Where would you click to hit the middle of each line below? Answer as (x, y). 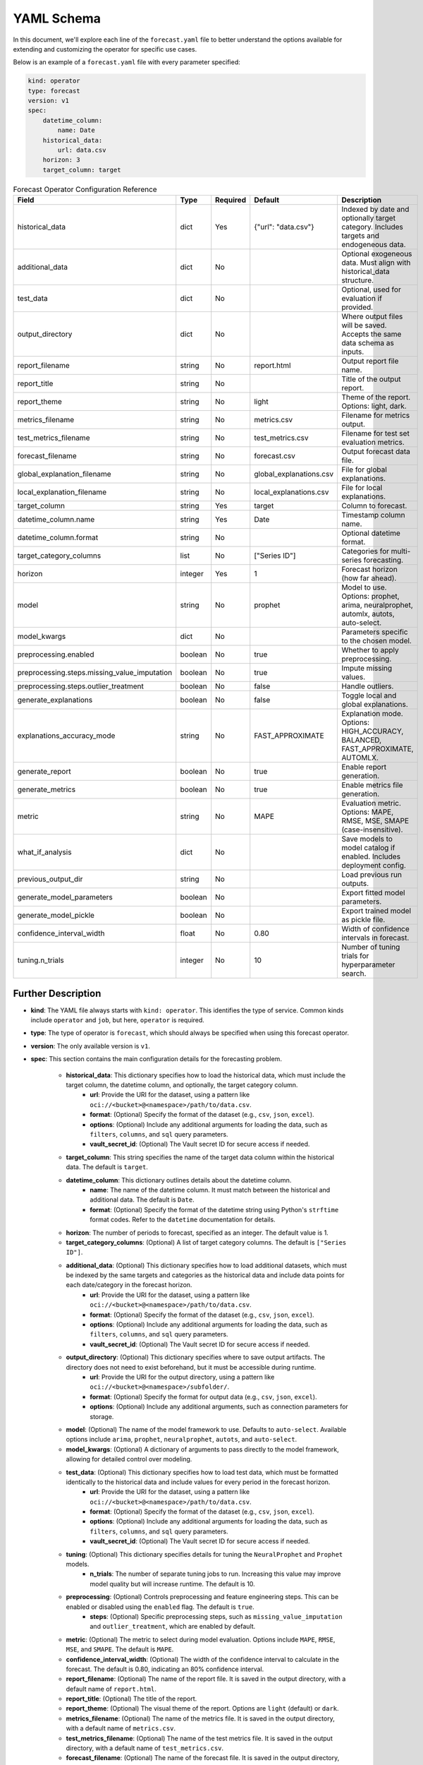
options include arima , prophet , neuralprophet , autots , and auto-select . (182, 1440)
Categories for (366, 551)
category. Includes (372, 227)
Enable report (364, 767)
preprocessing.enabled (56, 654)
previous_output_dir (50, 879)
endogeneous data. (374, 245)
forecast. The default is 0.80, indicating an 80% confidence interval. (165, 1669)
